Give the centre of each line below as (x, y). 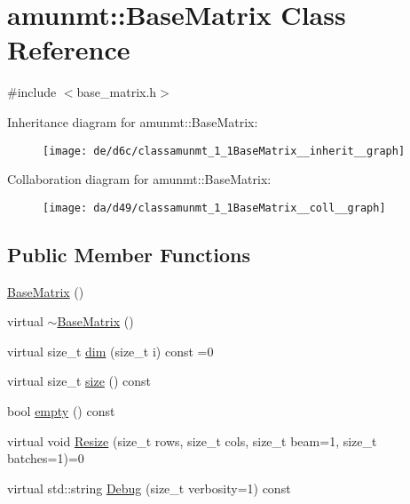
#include (32, 92)
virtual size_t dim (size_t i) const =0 (110, 351)
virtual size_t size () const (79, 381)
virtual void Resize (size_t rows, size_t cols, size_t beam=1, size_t (192, 440)
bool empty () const (61, 410)
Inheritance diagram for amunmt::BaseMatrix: (133, 121)
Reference (69, 49)
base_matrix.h (117, 92)
